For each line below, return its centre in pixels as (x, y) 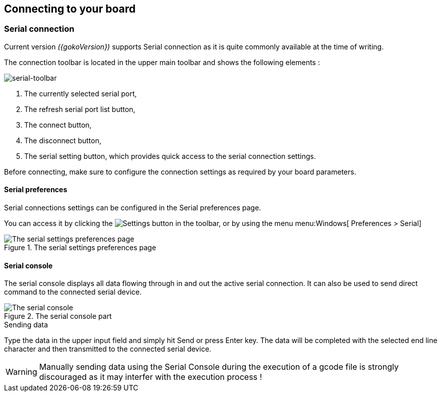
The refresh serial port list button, (80, 109)
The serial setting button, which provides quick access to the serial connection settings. (170, 156)
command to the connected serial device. (73, 292)
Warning (21, 372)
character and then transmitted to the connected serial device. (108, 349)
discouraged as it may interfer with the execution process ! (150, 377)
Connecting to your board (70, 9)
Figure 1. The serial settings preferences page (80, 248)
